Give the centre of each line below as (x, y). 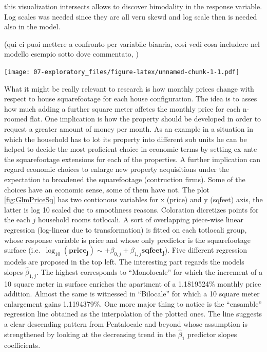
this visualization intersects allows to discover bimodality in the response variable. (133, 6)
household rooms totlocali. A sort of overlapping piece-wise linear (141, 219)
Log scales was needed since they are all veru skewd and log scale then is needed (131, 16)
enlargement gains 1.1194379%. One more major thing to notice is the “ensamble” (133, 303)
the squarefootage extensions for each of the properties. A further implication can (132, 159)
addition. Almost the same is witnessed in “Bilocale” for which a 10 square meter (132, 294)
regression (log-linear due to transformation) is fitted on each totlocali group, (126, 229)
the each (17, 219)
